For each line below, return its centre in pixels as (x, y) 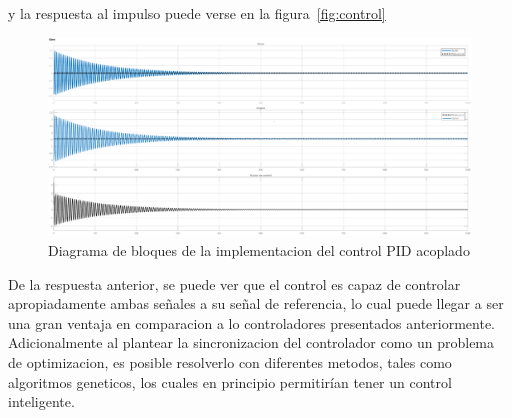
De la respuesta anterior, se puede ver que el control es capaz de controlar (234, 283)
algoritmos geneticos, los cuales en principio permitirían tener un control (230, 381)
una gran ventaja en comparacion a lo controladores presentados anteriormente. (252, 322)
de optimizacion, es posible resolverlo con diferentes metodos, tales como (230, 361)
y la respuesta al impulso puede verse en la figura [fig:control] (197, 13)
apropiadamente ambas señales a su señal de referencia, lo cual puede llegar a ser (256, 303)
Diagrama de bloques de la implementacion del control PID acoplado (259, 249)
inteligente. (41, 401)
